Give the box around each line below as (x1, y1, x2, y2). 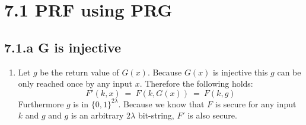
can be (277, 65, 301, 78)
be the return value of (40, 65, 119, 78)
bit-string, (138, 109, 174, 121)
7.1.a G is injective (4, 38, 122, 56)
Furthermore (18, 97, 64, 110)
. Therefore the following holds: (139, 77, 253, 90)
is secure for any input (215, 97, 297, 110)
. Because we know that (118, 97, 205, 110)
